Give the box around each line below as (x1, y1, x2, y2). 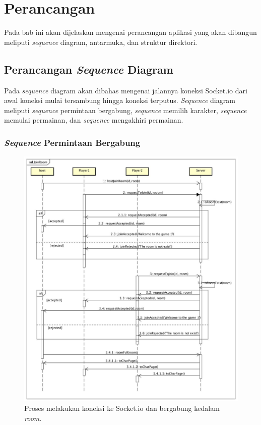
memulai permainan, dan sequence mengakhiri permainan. (4, 115, 183, 125)
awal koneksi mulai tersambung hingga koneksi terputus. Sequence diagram (4, 95, 235, 105)
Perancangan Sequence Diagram (4, 61, 173, 77)
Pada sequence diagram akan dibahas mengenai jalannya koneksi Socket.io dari (4, 85, 247, 95)
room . (24, 412, 42, 423)
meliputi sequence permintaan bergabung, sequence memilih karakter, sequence (4, 104, 247, 115)
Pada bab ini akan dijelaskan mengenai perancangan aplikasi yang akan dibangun (4, 27, 257, 37)
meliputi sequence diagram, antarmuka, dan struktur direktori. (4, 36, 198, 47)
